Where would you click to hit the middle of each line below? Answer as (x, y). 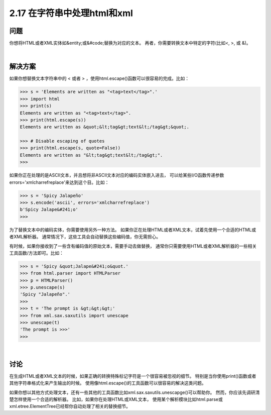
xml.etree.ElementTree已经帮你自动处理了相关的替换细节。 (70, 406)
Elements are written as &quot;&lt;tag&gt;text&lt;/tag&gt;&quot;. (105, 127)
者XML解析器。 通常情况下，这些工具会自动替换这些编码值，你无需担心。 (85, 237)
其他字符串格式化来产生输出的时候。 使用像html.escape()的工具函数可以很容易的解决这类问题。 (108, 383)
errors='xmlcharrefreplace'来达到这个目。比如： (59, 182)
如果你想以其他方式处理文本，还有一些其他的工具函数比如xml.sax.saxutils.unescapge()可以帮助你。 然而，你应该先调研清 (134, 392)
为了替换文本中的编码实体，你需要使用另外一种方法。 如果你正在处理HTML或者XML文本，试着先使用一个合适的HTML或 (133, 230)
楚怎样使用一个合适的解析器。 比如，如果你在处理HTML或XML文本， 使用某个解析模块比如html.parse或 (116, 399)
